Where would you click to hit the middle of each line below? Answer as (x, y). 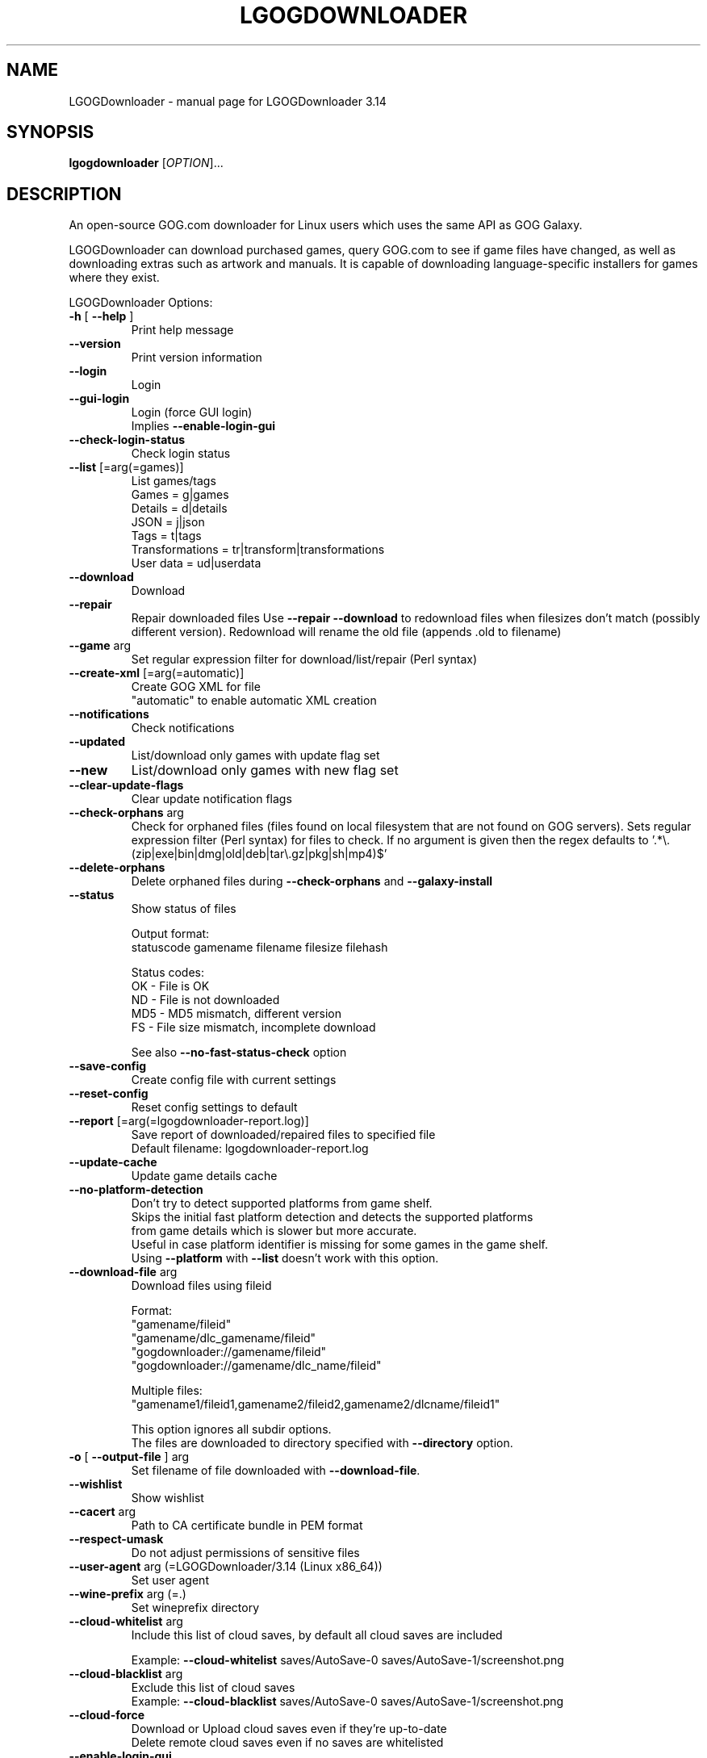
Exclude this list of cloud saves (213, 1688)
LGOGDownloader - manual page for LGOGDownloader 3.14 (228, 101)
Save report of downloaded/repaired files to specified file (283, 1135)
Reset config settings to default (214, 1107)
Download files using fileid (201, 1286)
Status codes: (168, 973)
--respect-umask (116, 1539)
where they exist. (114, 278)
